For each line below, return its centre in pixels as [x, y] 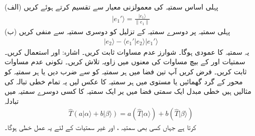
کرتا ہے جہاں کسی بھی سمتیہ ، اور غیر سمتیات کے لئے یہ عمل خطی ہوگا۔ [100, 127]
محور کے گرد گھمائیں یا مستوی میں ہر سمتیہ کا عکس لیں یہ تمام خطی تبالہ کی [124, 81]
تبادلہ [12, 101]
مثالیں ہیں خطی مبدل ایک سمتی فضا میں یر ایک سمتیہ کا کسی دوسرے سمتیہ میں [128, 91]
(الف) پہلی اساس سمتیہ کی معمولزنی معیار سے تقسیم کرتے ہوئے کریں [111, 7]
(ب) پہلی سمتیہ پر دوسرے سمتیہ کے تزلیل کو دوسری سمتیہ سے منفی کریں [117, 31]
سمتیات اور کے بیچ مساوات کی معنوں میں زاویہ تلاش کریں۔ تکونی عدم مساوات [125, 61]
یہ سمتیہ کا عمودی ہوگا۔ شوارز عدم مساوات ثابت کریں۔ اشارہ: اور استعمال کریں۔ [127, 51]
